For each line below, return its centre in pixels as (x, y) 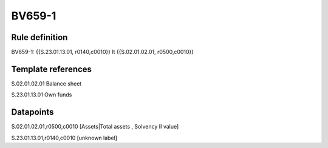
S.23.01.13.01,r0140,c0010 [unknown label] (64, 138)
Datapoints (32, 112)
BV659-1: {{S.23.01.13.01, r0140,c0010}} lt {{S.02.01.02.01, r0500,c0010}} (103, 52)
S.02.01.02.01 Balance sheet (46, 83)
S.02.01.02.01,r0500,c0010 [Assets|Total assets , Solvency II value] (95, 127)
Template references (52, 69)
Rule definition (39, 37)
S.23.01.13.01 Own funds (42, 95)
